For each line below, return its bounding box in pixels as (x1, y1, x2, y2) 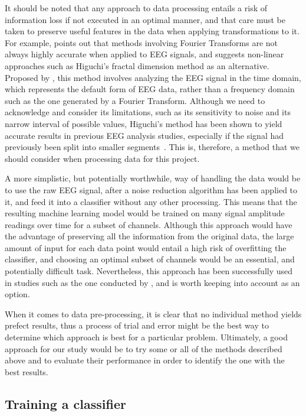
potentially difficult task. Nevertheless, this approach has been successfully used (5, 265, 293, 277)
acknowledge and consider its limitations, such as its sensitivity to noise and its (5, 106, 291, 118)
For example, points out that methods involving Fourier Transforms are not (5, 36, 278, 48)
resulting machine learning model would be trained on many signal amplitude (5, 207, 285, 219)
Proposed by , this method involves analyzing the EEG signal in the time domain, (5, 71, 301, 83)
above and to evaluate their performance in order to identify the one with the (5, 354, 285, 366)
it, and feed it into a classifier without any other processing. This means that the (5, 195, 297, 207)
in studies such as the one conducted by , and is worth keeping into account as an (5, 276, 300, 288)
